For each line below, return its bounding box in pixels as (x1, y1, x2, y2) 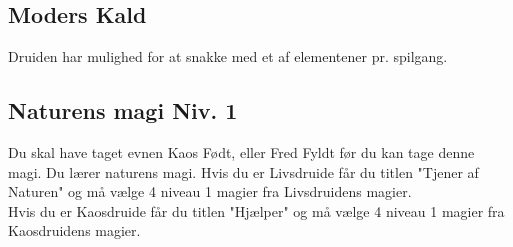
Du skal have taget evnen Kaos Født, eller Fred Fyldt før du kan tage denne (8, 142, 475, 162)
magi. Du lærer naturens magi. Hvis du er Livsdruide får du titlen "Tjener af (8, 161, 479, 182)
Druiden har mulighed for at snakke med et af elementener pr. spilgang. (8, 46, 448, 67)
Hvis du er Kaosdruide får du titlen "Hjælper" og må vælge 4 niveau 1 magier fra (8, 200, 505, 221)
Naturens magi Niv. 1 (8, 95, 238, 126)
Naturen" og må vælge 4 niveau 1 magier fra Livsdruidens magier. (8, 181, 412, 202)
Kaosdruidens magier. (8, 220, 141, 241)
